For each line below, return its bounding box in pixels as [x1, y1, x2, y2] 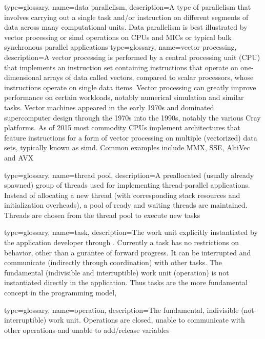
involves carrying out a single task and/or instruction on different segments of [4, 11, 249, 22]
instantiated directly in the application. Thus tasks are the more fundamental [4, 277, 248, 288]
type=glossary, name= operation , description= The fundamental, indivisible [4, 304, 239, 315]
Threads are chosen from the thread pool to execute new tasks [4, 209, 200, 220]
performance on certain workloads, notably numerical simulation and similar [4, 92, 244, 103]
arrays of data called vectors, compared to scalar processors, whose [44, 72, 254, 83]
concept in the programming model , [4, 287, 117, 298]
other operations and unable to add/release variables [4, 324, 170, 335]
